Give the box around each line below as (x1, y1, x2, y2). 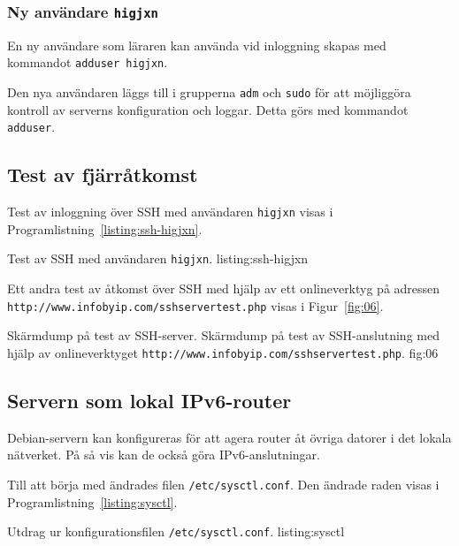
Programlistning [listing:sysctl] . (7, 492, 178, 511)
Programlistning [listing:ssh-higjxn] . (7, 219, 203, 238)
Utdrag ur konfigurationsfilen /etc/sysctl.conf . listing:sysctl (7, 522, 345, 541)
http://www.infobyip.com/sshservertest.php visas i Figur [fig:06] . (7, 296, 384, 315)
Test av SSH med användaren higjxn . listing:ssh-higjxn (7, 249, 309, 268)
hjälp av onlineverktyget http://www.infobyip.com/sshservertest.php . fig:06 (7, 343, 439, 361)
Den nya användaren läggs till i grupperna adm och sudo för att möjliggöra (7, 83, 411, 102)
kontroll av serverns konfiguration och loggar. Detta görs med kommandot (7, 100, 409, 118)
